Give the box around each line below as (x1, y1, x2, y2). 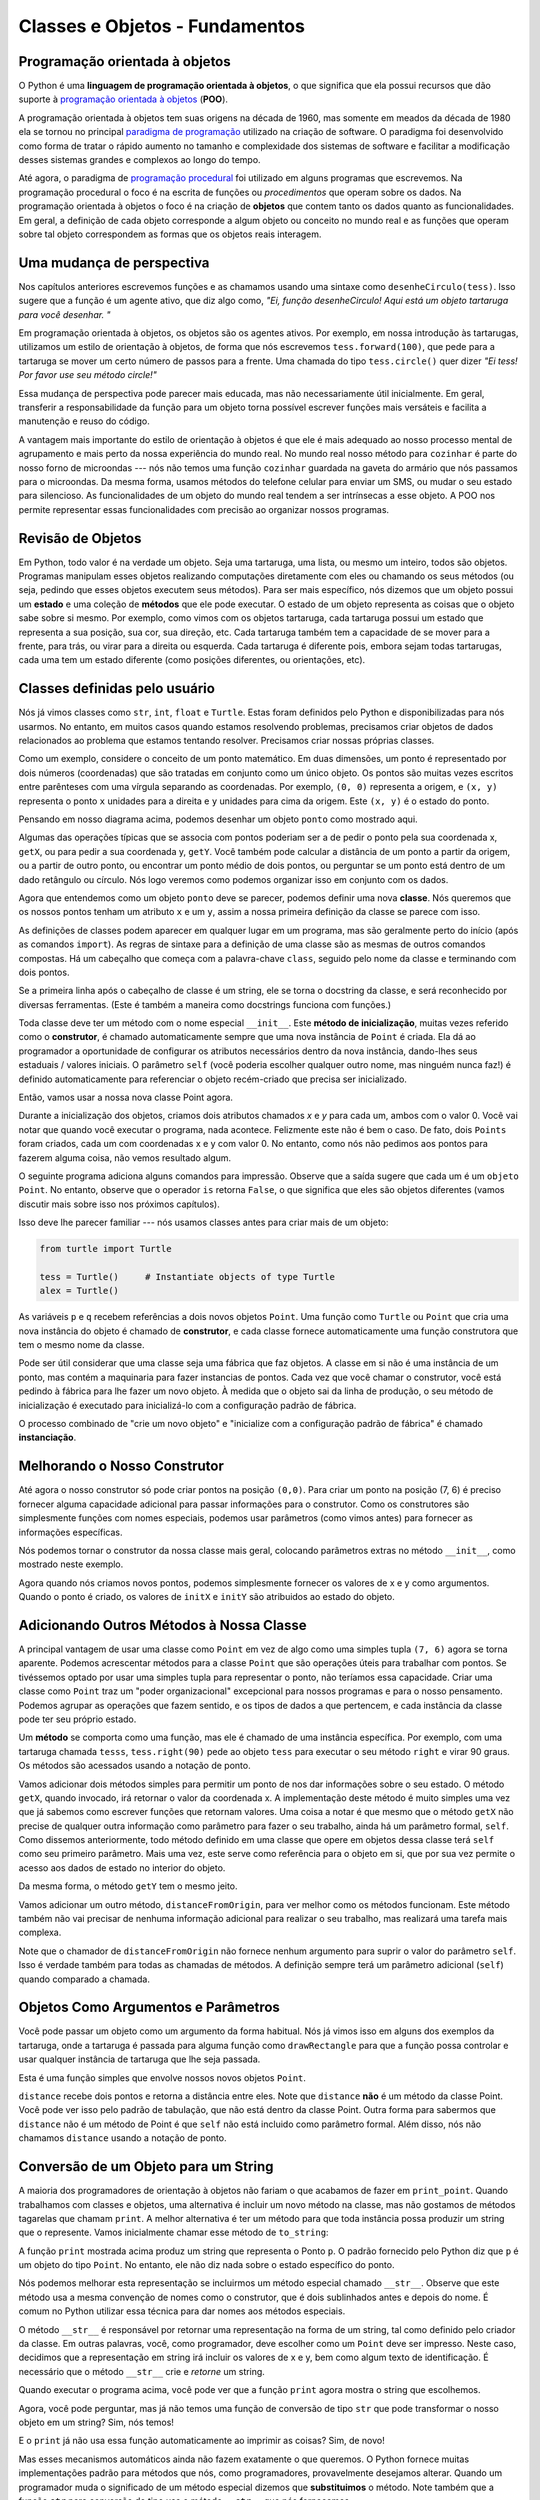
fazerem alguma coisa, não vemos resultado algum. (18, 1151, 232, 1164)
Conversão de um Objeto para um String (18, 2158, 274, 2175)
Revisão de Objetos (18, 530, 142, 547)
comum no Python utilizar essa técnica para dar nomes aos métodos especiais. (18, 2305, 346, 2317)
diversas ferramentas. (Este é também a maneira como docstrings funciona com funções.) (18, 998, 392, 1010)
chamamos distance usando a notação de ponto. (18, 2132, 227, 2144)
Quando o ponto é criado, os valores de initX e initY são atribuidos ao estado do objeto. (18, 1591, 395, 1603)
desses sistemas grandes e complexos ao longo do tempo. (18, 154, 261, 166)
